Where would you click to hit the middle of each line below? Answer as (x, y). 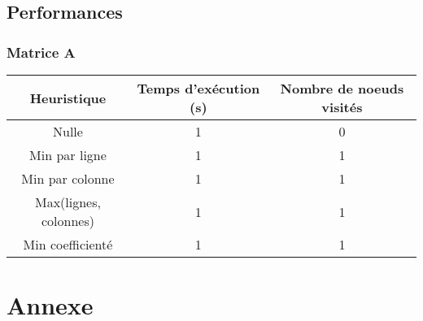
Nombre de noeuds (342, 88)
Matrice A (41, 52)
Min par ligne (68, 155)
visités (342, 107)
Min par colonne (68, 178)
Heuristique (68, 98)
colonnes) (68, 221)
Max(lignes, (68, 202)
